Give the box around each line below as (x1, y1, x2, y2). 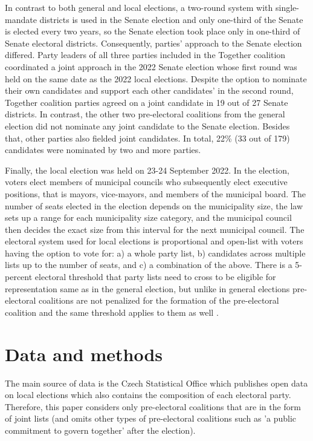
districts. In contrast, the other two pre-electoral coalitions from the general (5, 108, 285, 120)
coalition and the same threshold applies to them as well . (5, 305, 219, 318)
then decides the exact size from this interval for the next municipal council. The (5, 223, 305, 235)
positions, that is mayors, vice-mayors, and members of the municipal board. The (5, 187, 306, 200)
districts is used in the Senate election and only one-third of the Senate (39, 13, 303, 25)
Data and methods (5, 341, 163, 366)
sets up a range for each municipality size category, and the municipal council (5, 211, 292, 224)
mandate (5, 13, 37, 25)
